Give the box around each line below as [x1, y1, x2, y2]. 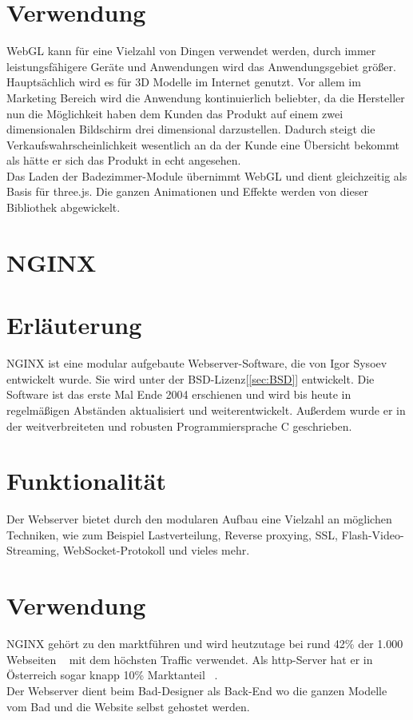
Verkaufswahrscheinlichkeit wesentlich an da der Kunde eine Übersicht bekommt [6, 136, 399, 153]
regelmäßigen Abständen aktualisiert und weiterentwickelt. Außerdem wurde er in [6, 401, 406, 418]
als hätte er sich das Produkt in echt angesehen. [6, 152, 241, 169]
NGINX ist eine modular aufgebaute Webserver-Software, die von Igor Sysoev [6, 355, 387, 372]
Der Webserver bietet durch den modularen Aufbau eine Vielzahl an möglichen [6, 511, 392, 527]
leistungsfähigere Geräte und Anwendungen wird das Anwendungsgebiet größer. [6, 58, 396, 74]
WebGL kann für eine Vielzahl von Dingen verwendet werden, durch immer [6, 42, 376, 59]
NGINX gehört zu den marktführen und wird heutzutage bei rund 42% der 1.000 [6, 635, 403, 652]
